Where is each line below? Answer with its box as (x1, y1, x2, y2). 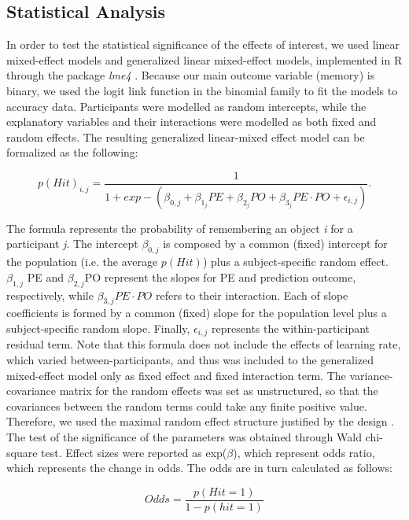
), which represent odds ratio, (233, 444, 375, 460)
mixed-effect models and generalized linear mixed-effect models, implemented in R (6, 51, 403, 68)
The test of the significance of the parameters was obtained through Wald (6, 429, 362, 445)
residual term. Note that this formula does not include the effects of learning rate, (6, 336, 401, 352)
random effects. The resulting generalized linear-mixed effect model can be (6, 128, 365, 145)
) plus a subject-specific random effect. (202, 253, 389, 270)
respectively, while (6, 286, 94, 303)
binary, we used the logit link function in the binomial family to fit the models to (6, 82, 398, 98)
